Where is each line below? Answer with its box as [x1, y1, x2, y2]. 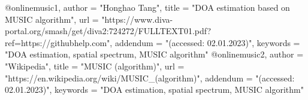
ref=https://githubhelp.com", [5, 36, 113, 49]
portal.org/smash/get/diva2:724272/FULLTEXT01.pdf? [5, 25, 212, 37]
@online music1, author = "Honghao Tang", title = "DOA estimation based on [5, 1, 290, 13]
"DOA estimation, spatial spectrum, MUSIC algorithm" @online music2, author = [5, 48, 304, 60]
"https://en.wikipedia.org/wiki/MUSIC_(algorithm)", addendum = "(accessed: [5, 71, 295, 84]
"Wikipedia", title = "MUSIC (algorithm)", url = [5, 59, 185, 72]
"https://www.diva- [101, 13, 173, 25]
